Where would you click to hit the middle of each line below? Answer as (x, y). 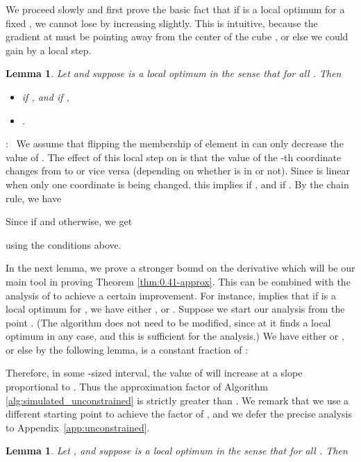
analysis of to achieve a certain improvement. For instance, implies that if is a (171, 295)
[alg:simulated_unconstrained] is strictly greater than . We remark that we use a (177, 400)
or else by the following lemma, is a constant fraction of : (127, 349)
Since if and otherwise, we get (69, 221)
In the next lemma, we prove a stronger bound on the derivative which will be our (180, 268)
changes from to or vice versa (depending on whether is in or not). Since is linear (178, 171)
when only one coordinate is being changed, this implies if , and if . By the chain (177, 184)
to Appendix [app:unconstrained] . (78, 427)
